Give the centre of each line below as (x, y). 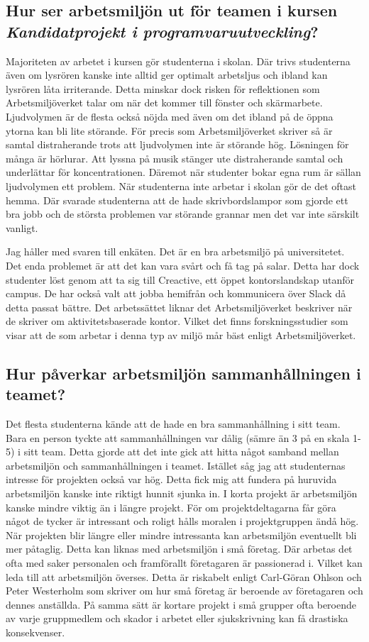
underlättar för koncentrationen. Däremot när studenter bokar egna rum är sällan (183, 172)
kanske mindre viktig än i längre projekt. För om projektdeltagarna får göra (171, 507)
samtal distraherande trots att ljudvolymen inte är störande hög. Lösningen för (177, 144)
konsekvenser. (35, 632)
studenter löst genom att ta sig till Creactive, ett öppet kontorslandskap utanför (180, 279)
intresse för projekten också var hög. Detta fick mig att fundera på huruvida (171, 479)
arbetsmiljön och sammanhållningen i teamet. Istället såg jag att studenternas (176, 465)
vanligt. (22, 227)
